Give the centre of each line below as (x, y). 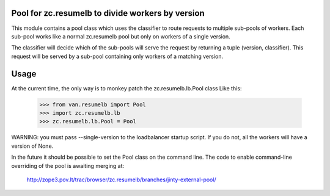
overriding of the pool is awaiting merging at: (68, 165)
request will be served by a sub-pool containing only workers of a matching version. (117, 56)
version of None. (32, 146)
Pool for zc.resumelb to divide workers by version (108, 13)
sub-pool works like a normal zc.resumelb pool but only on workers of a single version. (121, 36)
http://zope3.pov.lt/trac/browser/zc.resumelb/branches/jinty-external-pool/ (121, 180)
